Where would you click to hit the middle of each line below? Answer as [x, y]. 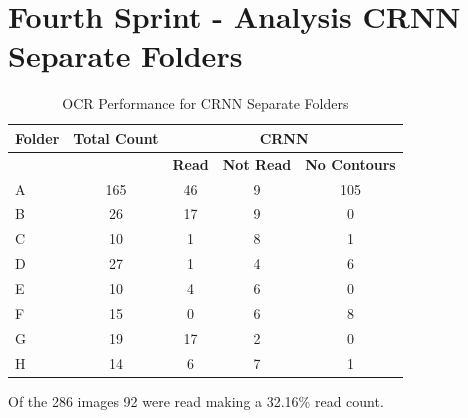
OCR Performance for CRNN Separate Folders [205, 103]
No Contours [350, 163]
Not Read [257, 163]
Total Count [116, 137]
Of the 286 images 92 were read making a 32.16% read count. [196, 400]
